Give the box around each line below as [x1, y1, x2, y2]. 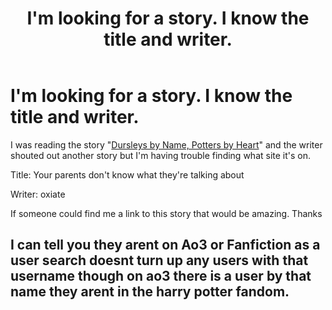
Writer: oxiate [10, 188, 66, 200]
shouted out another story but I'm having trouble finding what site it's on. [10, 149, 312, 161]
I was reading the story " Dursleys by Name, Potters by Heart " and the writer [10, 138, 323, 151]
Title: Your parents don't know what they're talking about [10, 168, 245, 181]
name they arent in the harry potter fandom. [10, 283, 290, 301]
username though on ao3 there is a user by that [10, 268, 312, 285]
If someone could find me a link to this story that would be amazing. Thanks [10, 207, 323, 219]
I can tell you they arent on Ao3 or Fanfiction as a [10, 237, 321, 254]
